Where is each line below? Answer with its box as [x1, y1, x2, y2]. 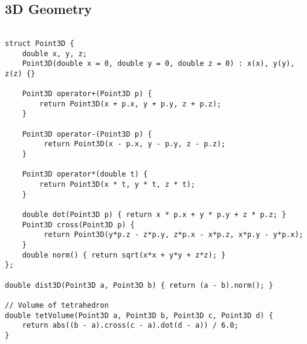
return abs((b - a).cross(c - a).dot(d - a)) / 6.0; [22, 321, 239, 330]
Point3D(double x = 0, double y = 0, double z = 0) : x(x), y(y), [22, 59, 295, 68]
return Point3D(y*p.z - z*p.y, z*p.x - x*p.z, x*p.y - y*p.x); [44, 230, 303, 239]
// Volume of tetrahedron [5, 300, 109, 310]
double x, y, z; [22, 49, 88, 58]
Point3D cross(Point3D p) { [22, 220, 135, 229]
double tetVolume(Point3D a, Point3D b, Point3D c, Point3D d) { [5, 311, 273, 320]
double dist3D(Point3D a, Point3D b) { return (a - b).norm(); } [5, 281, 273, 290]
